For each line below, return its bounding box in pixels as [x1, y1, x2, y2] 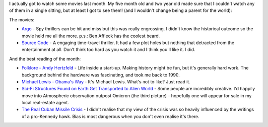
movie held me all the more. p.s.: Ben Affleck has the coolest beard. [21, 33, 160, 39]
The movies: [9, 16, 35, 22]
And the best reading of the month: [9, 56, 81, 62]
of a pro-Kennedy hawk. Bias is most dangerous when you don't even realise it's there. [21, 113, 200, 119]
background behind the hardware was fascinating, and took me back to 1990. [21, 72, 180, 78]
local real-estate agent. [21, 100, 69, 106]
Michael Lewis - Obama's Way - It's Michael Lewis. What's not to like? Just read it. [21, 78, 191, 84]
